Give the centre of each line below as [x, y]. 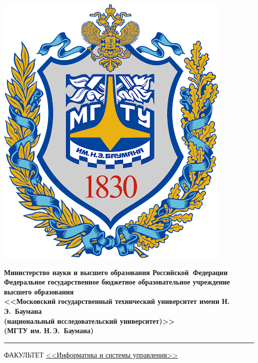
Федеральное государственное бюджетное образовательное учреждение [117, 282]
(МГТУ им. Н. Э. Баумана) [49, 330]
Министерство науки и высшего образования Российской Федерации [116, 272]
